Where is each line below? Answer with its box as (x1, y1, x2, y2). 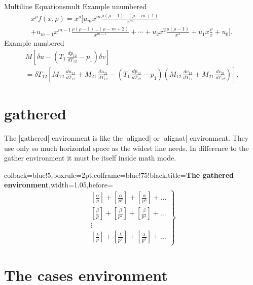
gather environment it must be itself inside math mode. (4, 152, 176, 163)
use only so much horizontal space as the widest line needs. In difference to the (4, 142, 249, 153)
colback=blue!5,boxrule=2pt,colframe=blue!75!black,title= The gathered (4, 169, 234, 180)
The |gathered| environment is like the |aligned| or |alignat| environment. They (4, 133, 249, 143)
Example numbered (4, 38, 64, 48)
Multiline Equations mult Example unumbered (4, 1, 147, 11)
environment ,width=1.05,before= (4, 179, 113, 190)
